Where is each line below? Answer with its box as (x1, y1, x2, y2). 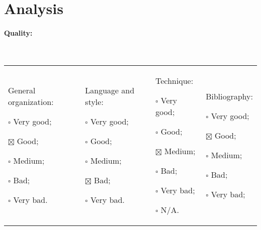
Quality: (4, 27, 33, 38)
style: (85, 96, 104, 108)
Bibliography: (205, 90, 253, 102)
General (8, 84, 36, 96)
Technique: (155, 74, 193, 86)
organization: (8, 96, 54, 108)
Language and (85, 84, 135, 96)
